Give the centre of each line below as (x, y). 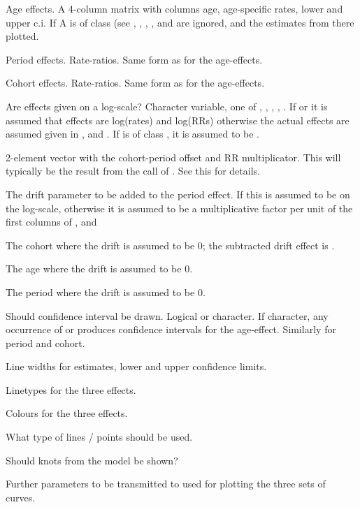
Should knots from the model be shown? (92, 460)
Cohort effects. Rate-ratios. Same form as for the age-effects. (135, 83)
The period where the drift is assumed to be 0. (106, 292)
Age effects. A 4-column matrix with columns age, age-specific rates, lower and (174, 8)
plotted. (22, 36)
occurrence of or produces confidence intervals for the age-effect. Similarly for (171, 329)
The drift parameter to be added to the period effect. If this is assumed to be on (178, 194)
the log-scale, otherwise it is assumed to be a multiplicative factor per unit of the (179, 208)
